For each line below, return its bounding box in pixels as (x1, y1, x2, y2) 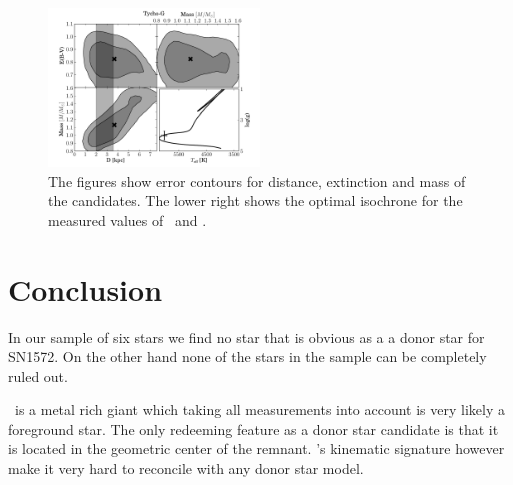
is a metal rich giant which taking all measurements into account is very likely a (14, 399, 505, 420)
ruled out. (8, 365, 68, 386)
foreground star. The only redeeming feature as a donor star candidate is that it (8, 418, 499, 439)
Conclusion (8, 268, 163, 309)
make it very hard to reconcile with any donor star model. (8, 458, 364, 479)
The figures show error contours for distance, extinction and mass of (48, 170, 466, 191)
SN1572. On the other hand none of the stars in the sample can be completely (8, 346, 487, 367)
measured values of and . (48, 209, 207, 230)
